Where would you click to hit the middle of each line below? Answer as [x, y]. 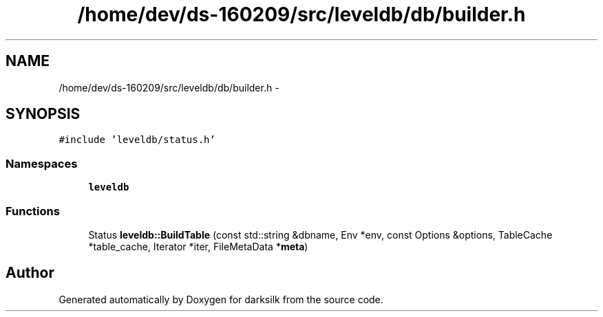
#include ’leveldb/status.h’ [137, 140]
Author [30, 273]
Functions [33, 211]
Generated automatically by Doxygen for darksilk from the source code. [221, 299]
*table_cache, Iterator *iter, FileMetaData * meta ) [198, 246]
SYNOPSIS [43, 114]
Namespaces [42, 163]
